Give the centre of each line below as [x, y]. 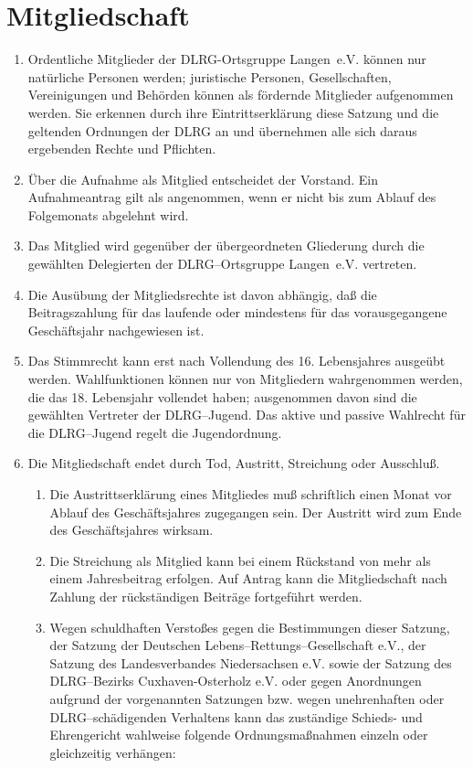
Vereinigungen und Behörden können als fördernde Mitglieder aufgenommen [241, 95]
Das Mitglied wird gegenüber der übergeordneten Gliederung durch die [226, 245]
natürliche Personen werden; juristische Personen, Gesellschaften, [210, 76]
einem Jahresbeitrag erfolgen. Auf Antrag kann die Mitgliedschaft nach [248, 578]
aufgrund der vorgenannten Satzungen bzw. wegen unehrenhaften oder [247, 698]
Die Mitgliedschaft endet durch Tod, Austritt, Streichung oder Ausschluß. [234, 463]
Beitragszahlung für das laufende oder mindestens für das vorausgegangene [237, 312]
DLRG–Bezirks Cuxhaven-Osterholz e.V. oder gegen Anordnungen [236, 681]
